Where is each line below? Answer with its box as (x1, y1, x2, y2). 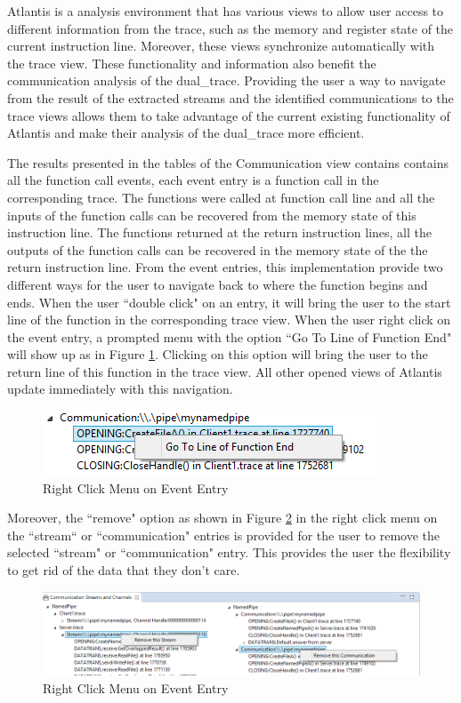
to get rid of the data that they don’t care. (7, 561, 240, 579)
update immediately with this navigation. (7, 379, 233, 398)
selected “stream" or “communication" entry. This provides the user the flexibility (7, 543, 451, 562)
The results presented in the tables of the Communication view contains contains (7, 153, 449, 172)
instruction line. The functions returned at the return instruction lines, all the (7, 223, 432, 242)
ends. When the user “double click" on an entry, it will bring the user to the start (7, 292, 451, 311)
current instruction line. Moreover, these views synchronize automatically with (7, 36, 435, 55)
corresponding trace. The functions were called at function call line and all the (7, 188, 435, 206)
